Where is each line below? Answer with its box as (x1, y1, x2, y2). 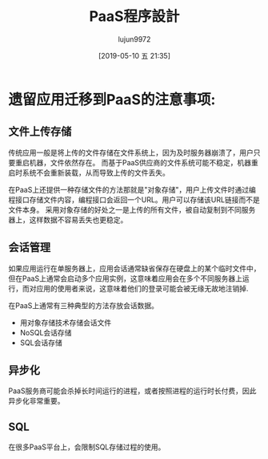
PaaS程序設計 (89, 7, 180, 26)
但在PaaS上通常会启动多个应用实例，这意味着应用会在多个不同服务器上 (8, 274, 242, 283)
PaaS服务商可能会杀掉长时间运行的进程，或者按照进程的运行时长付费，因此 (8, 386, 257, 396)
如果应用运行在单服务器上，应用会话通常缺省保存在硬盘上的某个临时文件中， (8, 263, 261, 273)
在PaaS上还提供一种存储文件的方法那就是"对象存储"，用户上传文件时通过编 (8, 185, 256, 194)
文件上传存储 (8, 125, 72, 139)
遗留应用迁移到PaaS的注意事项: (8, 90, 216, 108)
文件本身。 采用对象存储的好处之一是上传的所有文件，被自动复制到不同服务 (8, 205, 256, 214)
